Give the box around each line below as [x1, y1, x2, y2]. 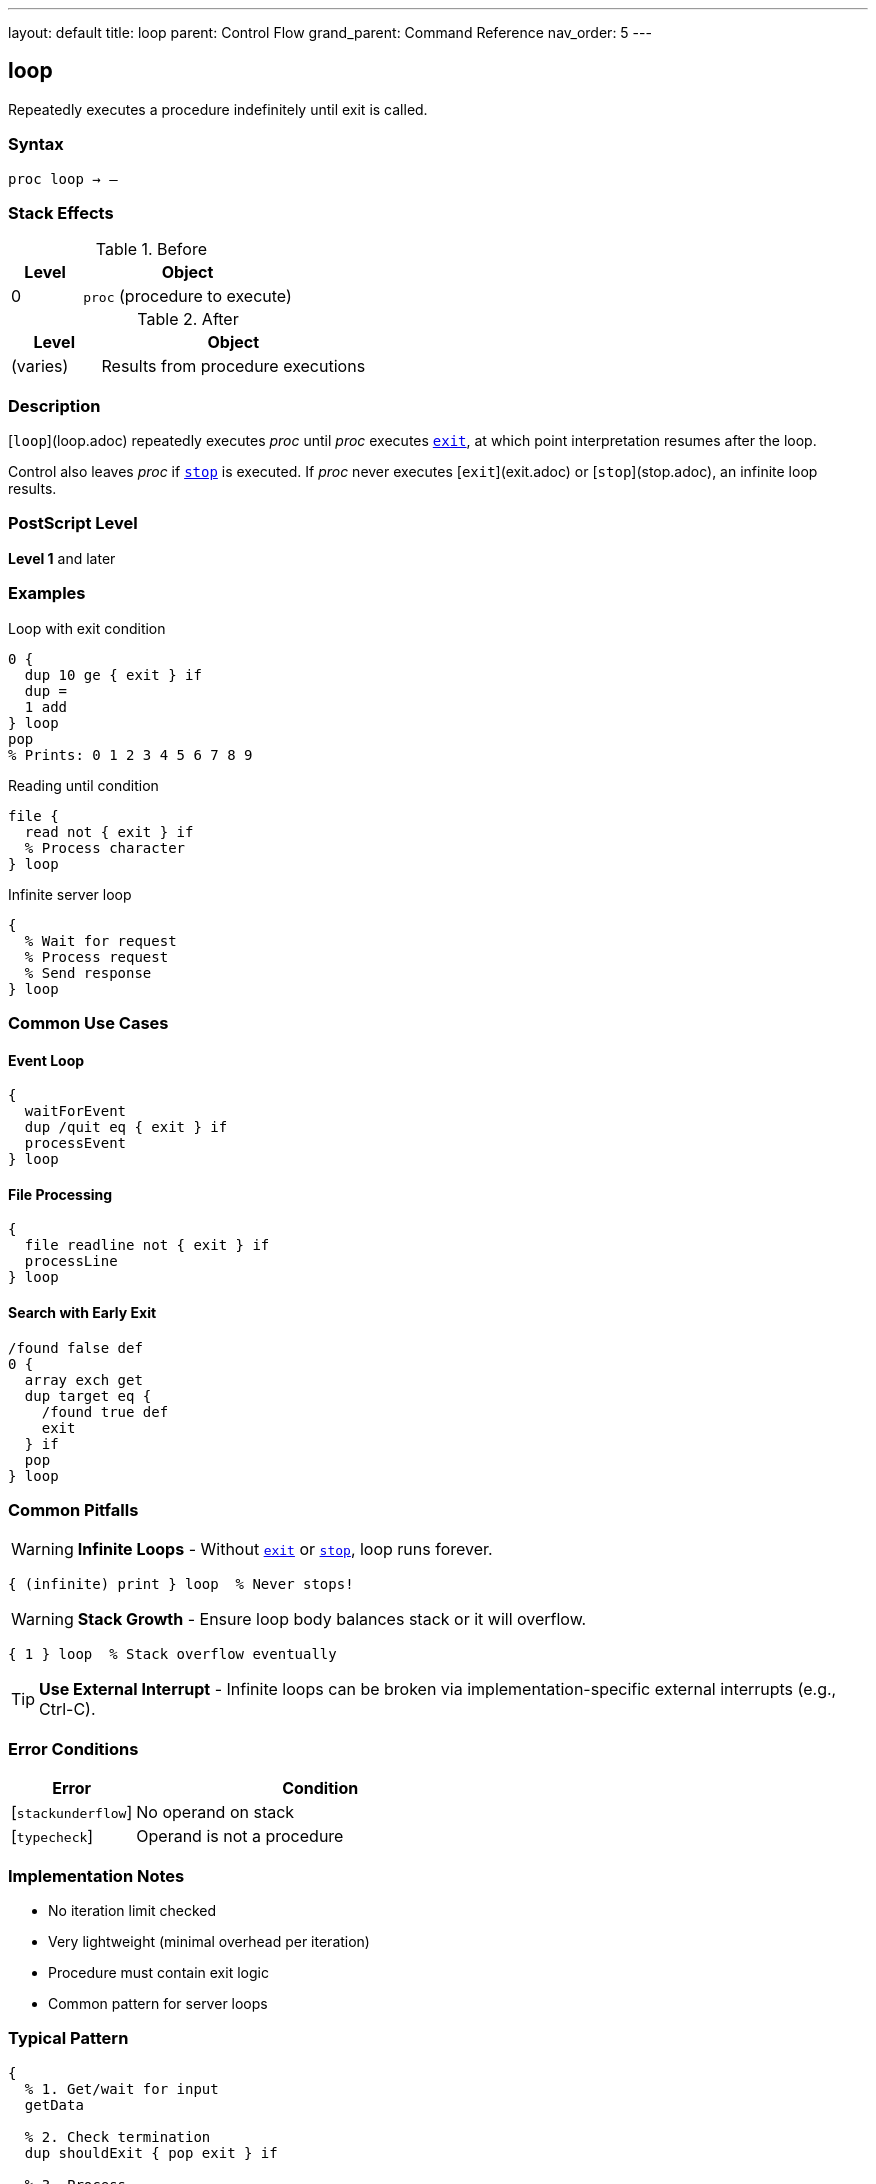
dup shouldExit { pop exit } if [24, 2144, 278, 2161]
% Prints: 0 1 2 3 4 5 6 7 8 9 [8, 746, 253, 763]
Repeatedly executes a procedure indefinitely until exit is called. [8, 100, 428, 118]
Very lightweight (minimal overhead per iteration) [48, 1932, 370, 1950]
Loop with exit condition [8, 619, 166, 637]
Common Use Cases [8, 1012, 169, 1033]
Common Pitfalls [8, 1500, 139, 1520]
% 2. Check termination [24, 2128, 211, 2145]
